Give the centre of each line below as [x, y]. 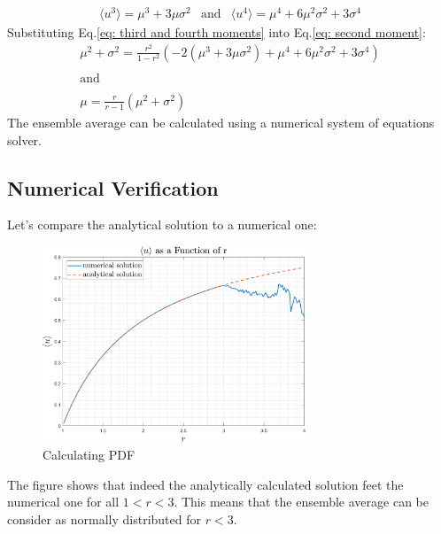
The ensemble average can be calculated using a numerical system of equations [221, 122]
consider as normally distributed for [104, 519]
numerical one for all [63, 502]
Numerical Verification [113, 187]
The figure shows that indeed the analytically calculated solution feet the [205, 484]
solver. [25, 139]
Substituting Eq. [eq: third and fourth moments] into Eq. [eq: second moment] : [217, 32]
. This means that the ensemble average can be [301, 502]
